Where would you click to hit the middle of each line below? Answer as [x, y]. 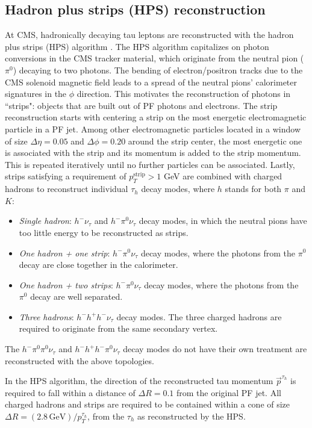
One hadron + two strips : [66, 284]
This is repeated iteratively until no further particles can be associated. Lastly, [150, 164]
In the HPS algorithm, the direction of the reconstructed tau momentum [139, 381]
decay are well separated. [76, 296]
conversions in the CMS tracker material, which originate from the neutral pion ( [154, 58]
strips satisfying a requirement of [66, 176]
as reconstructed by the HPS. [192, 416]
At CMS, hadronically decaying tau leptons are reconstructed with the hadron [149, 35]
